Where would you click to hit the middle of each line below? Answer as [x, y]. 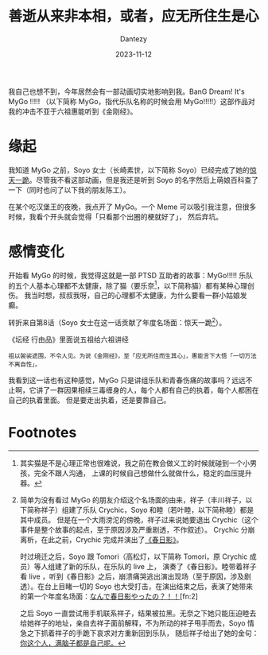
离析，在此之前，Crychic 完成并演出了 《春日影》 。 [101, 540]
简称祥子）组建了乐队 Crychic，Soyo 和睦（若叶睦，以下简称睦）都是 [140, 510]
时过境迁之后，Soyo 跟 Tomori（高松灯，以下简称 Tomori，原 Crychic [134, 556]
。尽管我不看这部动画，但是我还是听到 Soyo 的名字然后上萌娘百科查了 [144, 180]
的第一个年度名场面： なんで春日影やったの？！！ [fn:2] [109, 596]
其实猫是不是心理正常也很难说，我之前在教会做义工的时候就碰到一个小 [135, 463]
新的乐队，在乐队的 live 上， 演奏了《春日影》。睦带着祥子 [163, 567]
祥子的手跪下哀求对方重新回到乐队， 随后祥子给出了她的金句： [157, 634]
